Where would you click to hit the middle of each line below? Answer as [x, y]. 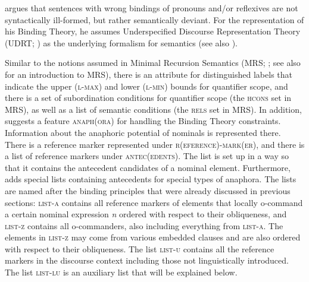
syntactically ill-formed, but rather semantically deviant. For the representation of [154, 19]
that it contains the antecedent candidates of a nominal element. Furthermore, [148, 167]
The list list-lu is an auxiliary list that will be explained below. [121, 272]
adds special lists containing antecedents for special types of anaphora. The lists [151, 179]
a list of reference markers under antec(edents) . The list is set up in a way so [147, 156]
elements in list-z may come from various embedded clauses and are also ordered [153, 237]
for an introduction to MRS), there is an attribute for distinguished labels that [149, 74]
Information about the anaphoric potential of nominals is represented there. [143, 132]
